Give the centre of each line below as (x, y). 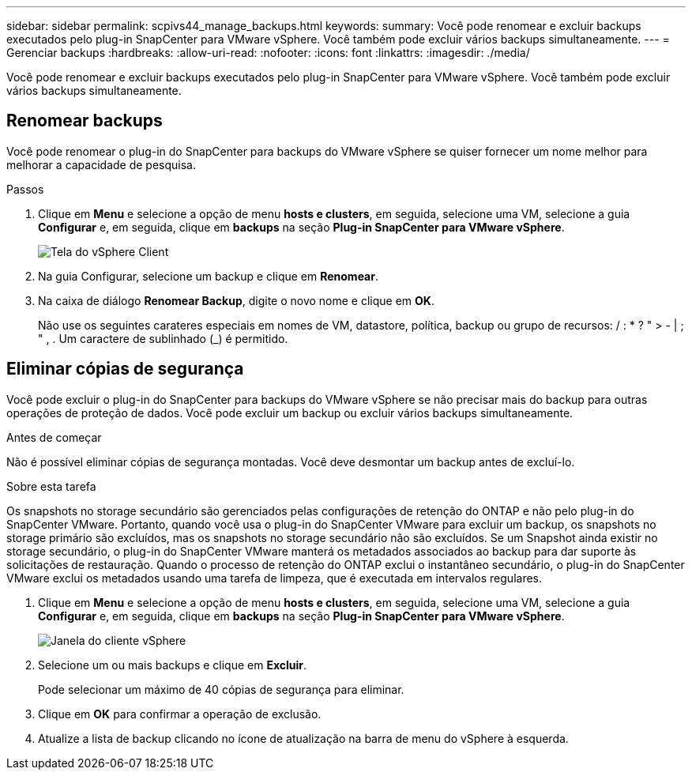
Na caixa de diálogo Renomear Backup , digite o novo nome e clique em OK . (236, 300)
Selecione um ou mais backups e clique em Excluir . (173, 665)
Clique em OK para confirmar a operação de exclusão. (180, 714)
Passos (25, 189)
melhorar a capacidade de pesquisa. (102, 164)
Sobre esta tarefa (51, 486)
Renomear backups (85, 121)
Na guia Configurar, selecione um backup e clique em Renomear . (208, 276)
